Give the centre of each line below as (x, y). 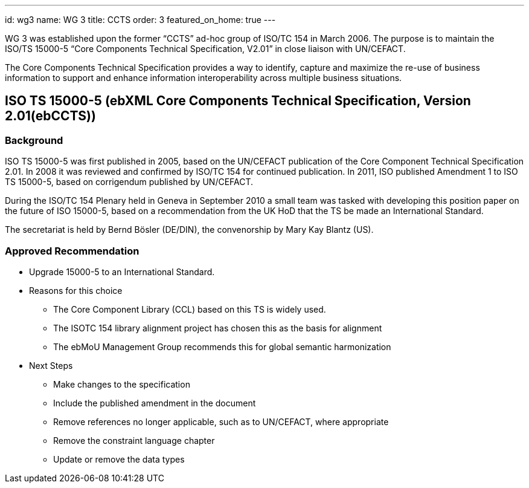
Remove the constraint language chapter (134, 440)
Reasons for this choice (76, 290)
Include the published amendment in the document (155, 403)
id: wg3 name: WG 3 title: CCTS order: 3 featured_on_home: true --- (140, 20)
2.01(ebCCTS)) (50, 116)
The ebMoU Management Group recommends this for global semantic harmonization (222, 346)
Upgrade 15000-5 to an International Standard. (122, 272)
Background (34, 140)
